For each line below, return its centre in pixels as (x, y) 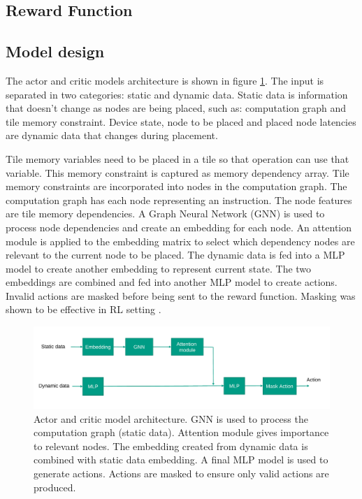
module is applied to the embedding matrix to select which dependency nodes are (180, 241)
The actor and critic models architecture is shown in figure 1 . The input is (165, 80)
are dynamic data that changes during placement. (112, 135)
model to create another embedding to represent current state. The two (159, 268)
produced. (55, 487)
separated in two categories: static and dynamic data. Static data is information (177, 94)
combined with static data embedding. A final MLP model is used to (181, 460)
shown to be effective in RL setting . (84, 309)
